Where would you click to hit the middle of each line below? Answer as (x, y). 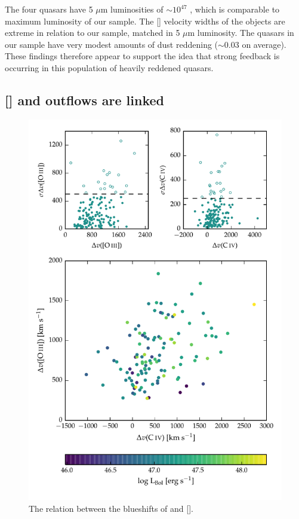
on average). (264, 44)
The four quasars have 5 (49, 9)
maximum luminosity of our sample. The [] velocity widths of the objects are (145, 21)
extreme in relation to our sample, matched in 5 (93, 33)
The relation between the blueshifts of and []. (111, 508)
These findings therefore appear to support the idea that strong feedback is (142, 56)
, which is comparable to (235, 9)
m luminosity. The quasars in (241, 33)
